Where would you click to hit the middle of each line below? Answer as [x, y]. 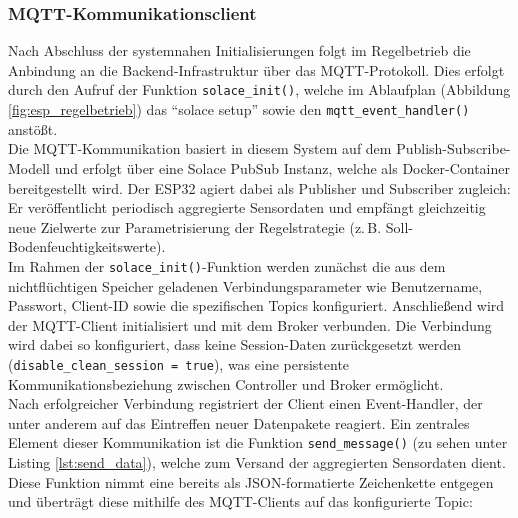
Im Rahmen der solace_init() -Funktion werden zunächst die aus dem [227, 265]
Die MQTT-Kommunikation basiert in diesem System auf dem [200, 148]
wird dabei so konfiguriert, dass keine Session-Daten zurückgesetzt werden [235, 344]
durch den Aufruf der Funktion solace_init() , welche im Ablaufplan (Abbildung [259, 89]
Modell [29, 167]
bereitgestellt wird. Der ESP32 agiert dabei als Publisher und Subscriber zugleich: [259, 187]
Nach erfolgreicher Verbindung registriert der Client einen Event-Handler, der [245, 403]
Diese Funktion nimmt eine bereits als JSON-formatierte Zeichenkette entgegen [251, 481]
